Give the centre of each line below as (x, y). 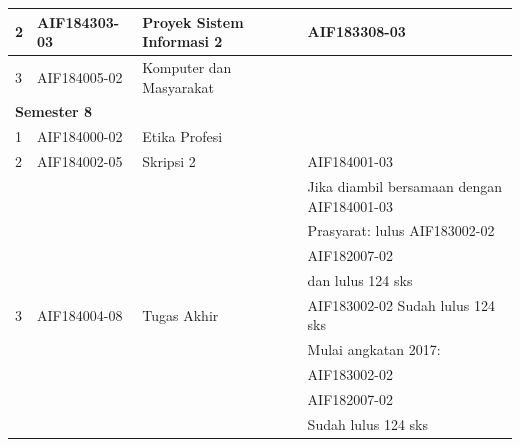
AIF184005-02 (80, 76)
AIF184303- (78, 21)
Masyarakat (178, 86)
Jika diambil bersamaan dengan (404, 185)
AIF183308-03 (356, 31)
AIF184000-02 (80, 136)
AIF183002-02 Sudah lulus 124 (401, 304)
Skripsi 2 (169, 161)
